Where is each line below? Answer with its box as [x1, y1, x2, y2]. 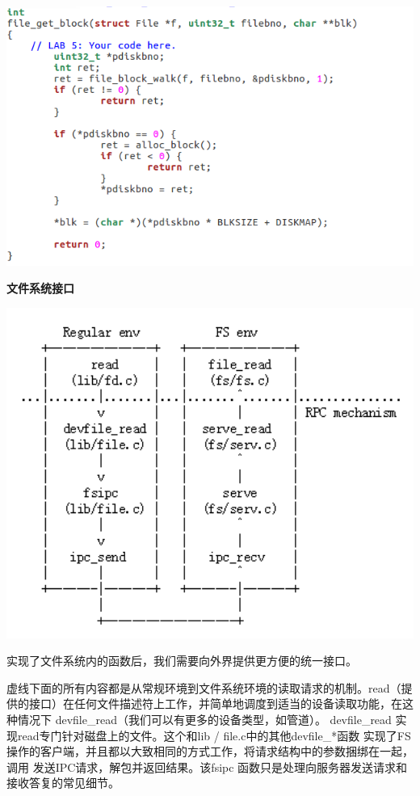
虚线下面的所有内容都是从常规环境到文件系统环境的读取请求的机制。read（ [6, 679, 401, 696]
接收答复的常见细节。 [6, 774, 120, 791]
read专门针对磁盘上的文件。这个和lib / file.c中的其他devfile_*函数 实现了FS [17, 727, 411, 743]
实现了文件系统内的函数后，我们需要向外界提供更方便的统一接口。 [6, 652, 357, 669]
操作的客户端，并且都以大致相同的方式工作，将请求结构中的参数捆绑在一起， [6, 743, 414, 760]
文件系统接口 [6, 280, 74, 297]
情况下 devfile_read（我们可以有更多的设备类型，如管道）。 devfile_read [17, 711, 392, 728]
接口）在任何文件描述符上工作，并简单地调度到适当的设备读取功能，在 [28, 695, 402, 712]
